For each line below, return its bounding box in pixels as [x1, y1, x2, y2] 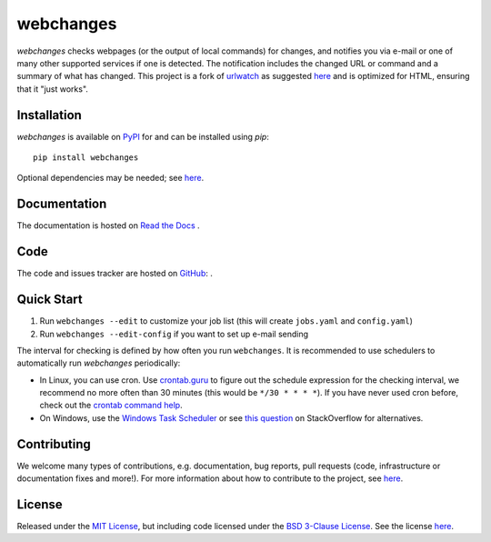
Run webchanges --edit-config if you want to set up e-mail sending [39, 328, 309, 339]
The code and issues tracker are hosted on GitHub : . [16, 268, 213, 279]
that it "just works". [16, 83, 88, 95]
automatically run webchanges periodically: [16, 357, 181, 368]
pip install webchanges [33, 153, 139, 163]
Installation [16, 107, 82, 123]
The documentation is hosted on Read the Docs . [16, 220, 200, 231]
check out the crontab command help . [39, 400, 183, 411]
